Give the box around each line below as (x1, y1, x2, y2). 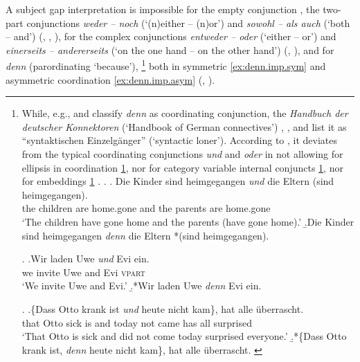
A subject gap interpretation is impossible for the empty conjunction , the (6, 2, 320, 16)
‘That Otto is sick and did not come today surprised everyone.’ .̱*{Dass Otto (21, 329, 347, 343)
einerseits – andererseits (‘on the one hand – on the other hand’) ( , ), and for (6, 42, 334, 57)
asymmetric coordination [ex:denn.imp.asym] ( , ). (6, 72, 215, 87)
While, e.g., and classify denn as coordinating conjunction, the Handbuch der (21, 106, 348, 120)
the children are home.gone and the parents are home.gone (21, 201, 271, 215)
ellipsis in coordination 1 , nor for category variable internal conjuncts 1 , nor (21, 160, 343, 174)
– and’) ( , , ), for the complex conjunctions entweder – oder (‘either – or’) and (6, 29, 336, 44)
